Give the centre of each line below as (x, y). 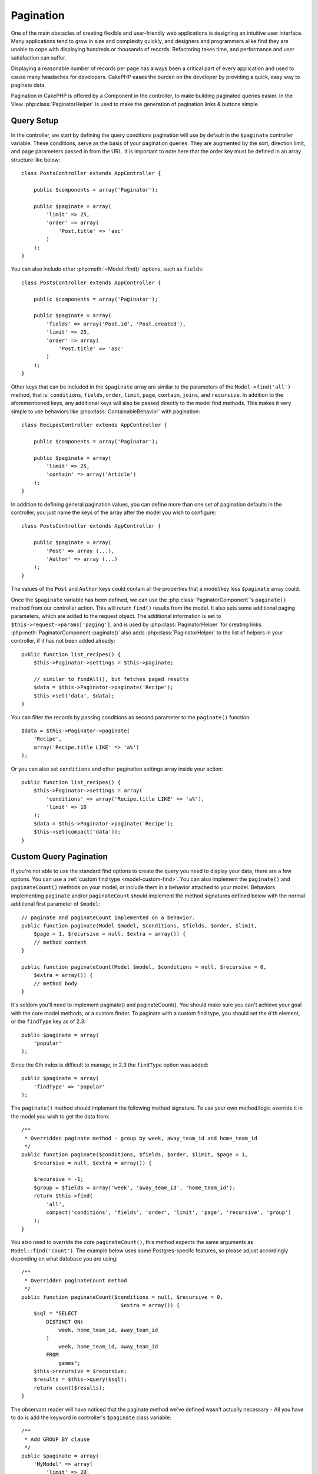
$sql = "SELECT (55, 1314)
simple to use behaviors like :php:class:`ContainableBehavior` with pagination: (105, 411)
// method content (60, 942)
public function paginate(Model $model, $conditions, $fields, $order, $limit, (139, 925)
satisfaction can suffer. (39, 57)
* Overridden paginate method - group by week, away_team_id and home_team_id (141, 1138)
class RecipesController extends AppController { (95, 425)
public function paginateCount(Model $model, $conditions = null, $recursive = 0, (144, 967)
